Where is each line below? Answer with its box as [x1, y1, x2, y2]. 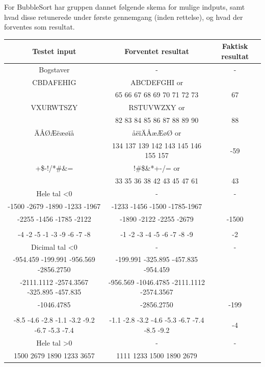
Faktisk [222, 41, 248, 51]
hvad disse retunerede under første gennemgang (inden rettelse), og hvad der [4, 11, 243, 22]
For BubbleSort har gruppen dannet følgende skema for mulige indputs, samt [4, 2, 245, 12]
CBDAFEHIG [32, 76, 76, 87]
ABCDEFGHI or [130, 76, 183, 87]
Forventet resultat [124, 46, 189, 57]
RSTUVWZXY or [128, 102, 185, 113]
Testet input [32, 46, 76, 57]
